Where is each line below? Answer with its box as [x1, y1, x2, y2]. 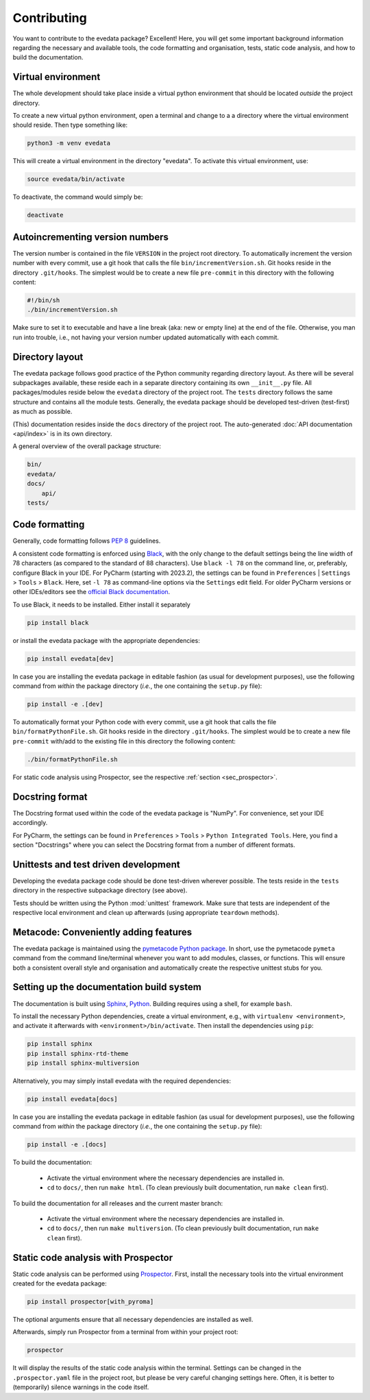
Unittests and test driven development [12, 859, 181, 870]
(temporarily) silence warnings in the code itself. [12, 1383, 149, 1391]
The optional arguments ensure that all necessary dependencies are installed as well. [12, 1316, 254, 1324]
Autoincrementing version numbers [12, 231, 169, 243]
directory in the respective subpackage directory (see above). [12, 886, 188, 894]
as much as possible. [12, 408, 73, 416]
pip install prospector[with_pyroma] [27, 1298, 154, 1305]
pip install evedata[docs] [27, 1095, 118, 1103]
